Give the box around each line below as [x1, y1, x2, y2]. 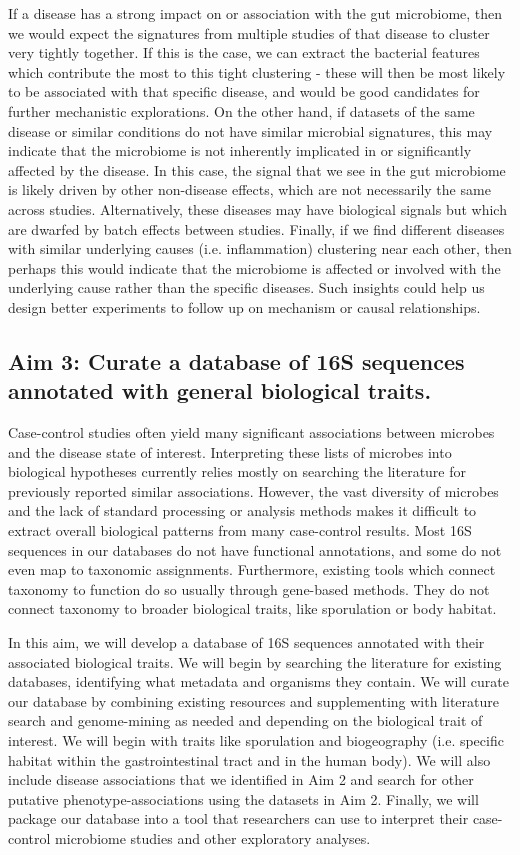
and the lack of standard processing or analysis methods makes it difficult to [8, 500, 477, 521]
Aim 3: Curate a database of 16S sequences [8, 345, 465, 376]
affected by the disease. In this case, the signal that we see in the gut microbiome [8, 159, 506, 180]
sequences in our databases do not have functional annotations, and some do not [8, 539, 502, 560]
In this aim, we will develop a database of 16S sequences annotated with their [8, 632, 485, 653]
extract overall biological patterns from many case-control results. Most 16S [8, 520, 472, 541]
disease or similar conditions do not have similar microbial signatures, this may [8, 120, 493, 141]
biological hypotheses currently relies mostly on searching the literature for [8, 461, 466, 482]
